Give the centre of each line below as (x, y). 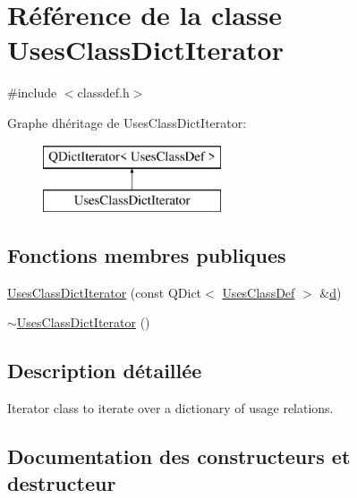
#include (32, 93)
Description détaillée (105, 371)
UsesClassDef (259, 292)
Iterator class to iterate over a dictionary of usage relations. (170, 408)
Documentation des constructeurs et (179, 456)
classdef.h (103, 93)
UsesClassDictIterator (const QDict (105, 292)
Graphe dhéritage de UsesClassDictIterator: (127, 122)
